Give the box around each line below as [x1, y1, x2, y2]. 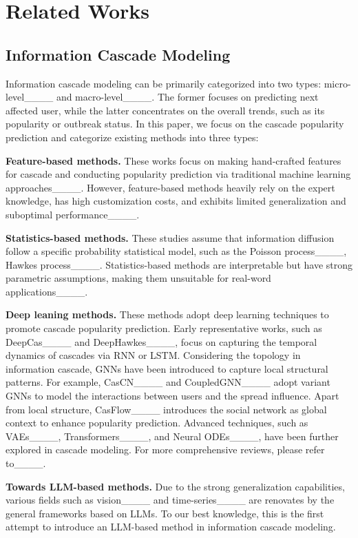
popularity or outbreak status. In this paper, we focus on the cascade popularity [6, 116, 344, 131]
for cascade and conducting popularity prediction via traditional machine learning [6, 167, 351, 181]
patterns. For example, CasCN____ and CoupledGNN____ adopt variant [6, 375, 330, 389]
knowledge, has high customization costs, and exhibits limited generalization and [6, 194, 346, 208]
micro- [324, 76, 351, 90]
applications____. [6, 284, 88, 298]
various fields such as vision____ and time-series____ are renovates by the [6, 493, 335, 507]
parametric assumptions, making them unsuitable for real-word [6, 271, 271, 285]
